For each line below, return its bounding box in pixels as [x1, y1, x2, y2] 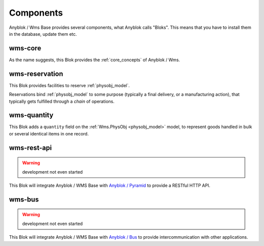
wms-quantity [9, 111, 54, 119]
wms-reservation [9, 69, 64, 78]
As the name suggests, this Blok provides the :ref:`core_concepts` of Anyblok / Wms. [9, 57, 180, 63]
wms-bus [9, 195, 39, 203]
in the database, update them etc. [9, 31, 77, 37]
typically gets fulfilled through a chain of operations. [9, 98, 115, 104]
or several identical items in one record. [9, 131, 89, 136]
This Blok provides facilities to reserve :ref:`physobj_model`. [9, 82, 130, 88]
